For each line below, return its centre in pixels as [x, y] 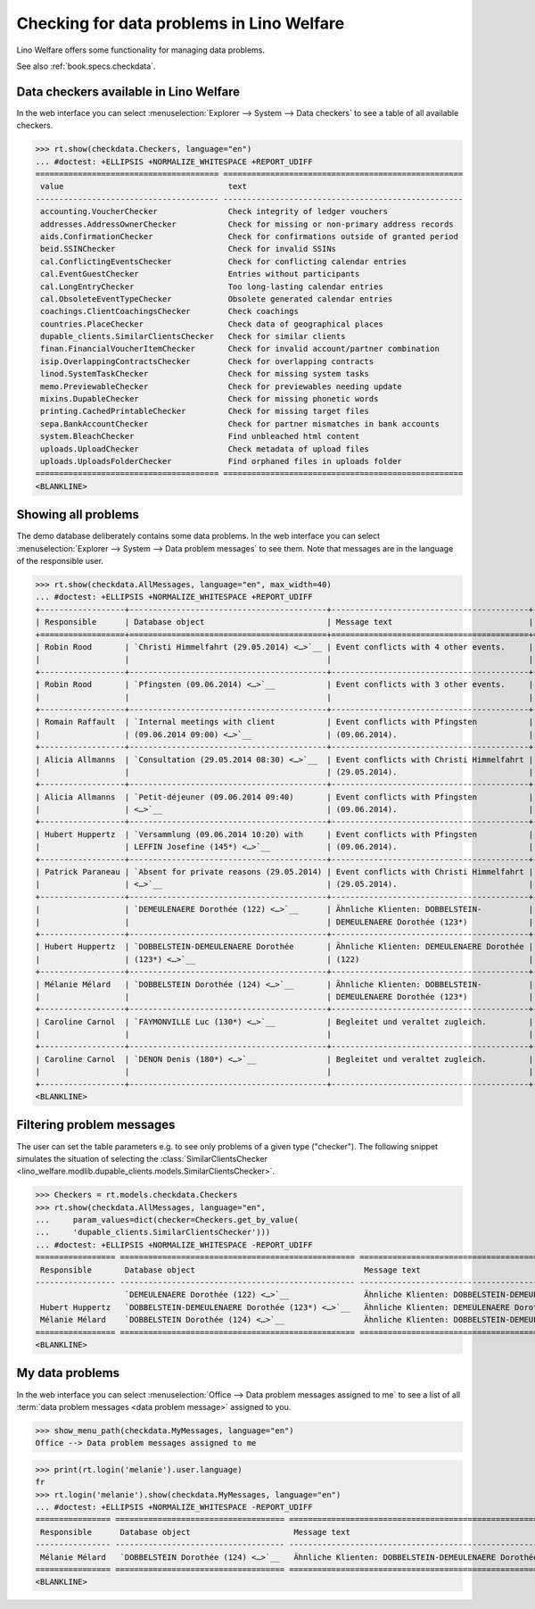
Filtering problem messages [96, 1125]
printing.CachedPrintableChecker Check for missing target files [205, 411]
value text [144, 187]
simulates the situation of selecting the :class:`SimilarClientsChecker [142, 1158]
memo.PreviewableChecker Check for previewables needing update [222, 386]
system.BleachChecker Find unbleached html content [200, 436]
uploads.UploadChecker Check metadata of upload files [205, 449]
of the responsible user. [60, 561]
